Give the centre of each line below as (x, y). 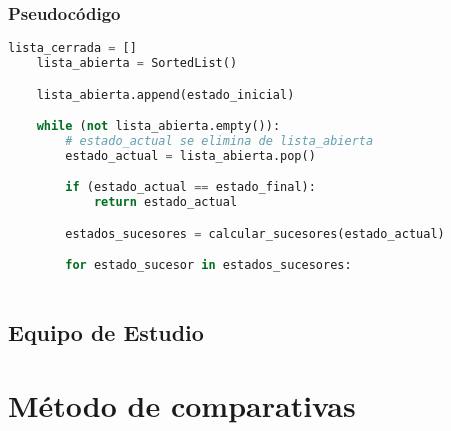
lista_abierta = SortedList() (137, 63)
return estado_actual (165, 202)
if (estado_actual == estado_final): (190, 187)
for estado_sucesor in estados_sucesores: (208, 265)
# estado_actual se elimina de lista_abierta (219, 141)
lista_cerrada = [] (72, 48)
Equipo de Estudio (106, 331)
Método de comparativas (182, 405)
